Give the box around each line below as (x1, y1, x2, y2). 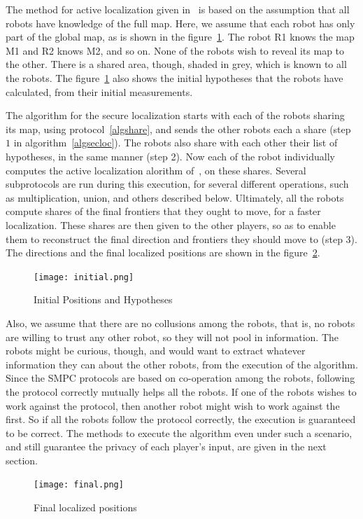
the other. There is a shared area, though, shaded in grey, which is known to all (6, 57, 347, 71)
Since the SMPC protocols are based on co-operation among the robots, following (6, 371, 355, 385)
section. (6, 452, 38, 467)
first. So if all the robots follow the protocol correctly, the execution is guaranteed (6, 412, 356, 427)
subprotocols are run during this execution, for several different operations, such (6, 177, 349, 191)
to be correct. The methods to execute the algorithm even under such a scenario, (6, 425, 353, 440)
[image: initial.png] (34, 272, 134, 282)
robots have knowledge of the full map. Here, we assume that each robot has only (6, 15, 355, 30)
